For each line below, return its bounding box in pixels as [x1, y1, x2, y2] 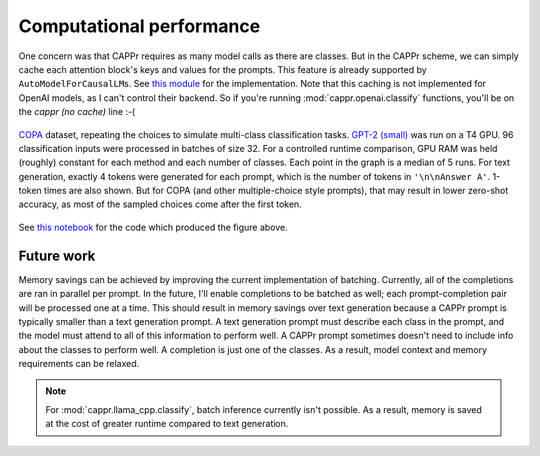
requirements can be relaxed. [18, 358, 140, 370]
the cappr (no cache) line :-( [18, 106, 136, 118]
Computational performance [18, 15, 261, 37]
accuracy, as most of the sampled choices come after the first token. [18, 198, 302, 210]
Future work [18, 247, 96, 264]
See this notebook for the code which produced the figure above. [18, 221, 289, 233]
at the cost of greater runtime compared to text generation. [45, 418, 289, 430]
